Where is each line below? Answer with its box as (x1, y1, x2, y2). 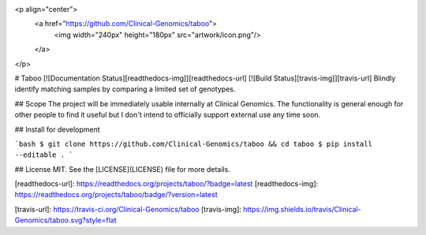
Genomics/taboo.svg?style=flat (14, 215, 118, 225)
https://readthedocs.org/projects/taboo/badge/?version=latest (14, 190, 218, 200)
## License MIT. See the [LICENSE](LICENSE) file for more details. (14, 164, 230, 173)
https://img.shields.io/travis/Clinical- (243, 204, 362, 214)
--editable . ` (14, 151, 74, 159)
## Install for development (14, 125, 100, 134)
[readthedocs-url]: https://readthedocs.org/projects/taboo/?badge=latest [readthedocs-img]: (14, 179, 319, 188)
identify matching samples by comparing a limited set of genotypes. (14, 84, 236, 94)
